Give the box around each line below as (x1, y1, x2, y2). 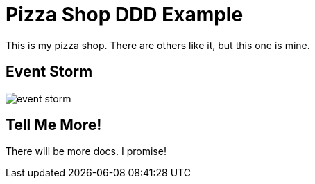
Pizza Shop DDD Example (6, 3, 244, 26)
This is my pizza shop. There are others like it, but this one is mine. (6, 39, 310, 51)
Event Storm (6, 63, 93, 81)
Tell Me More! (6, 116, 102, 134)
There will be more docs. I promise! (6, 145, 167, 158)
